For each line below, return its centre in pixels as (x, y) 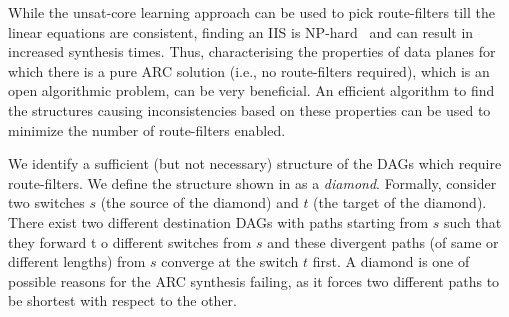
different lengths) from (77, 261)
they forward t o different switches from (130, 241)
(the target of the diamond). (400, 202)
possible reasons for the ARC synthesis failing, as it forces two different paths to (254, 280)
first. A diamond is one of (391, 261)
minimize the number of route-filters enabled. (147, 129)
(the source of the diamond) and (199, 202)
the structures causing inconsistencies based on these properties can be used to (249, 109)
